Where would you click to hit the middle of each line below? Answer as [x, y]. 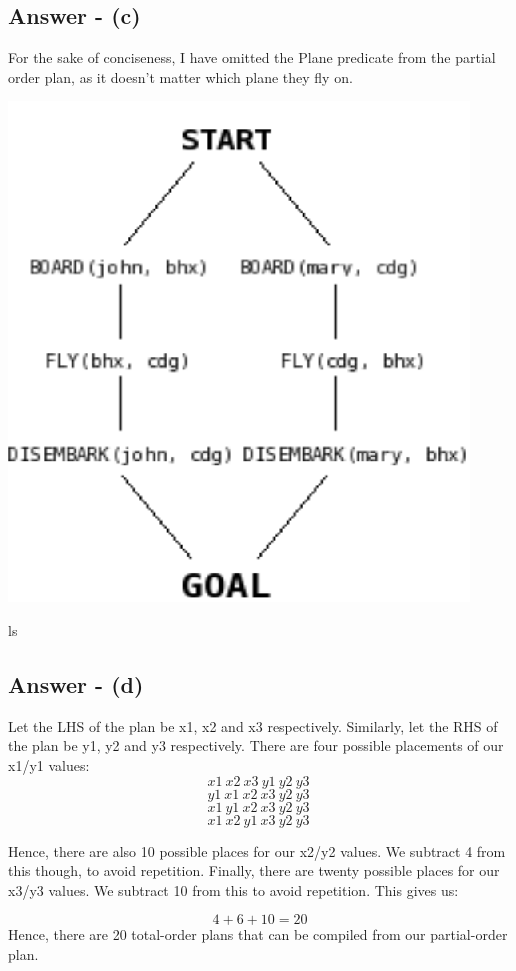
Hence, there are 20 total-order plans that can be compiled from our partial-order [258, 934]
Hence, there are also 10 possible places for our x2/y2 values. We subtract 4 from [257, 850]
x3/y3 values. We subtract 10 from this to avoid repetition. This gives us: [233, 889]
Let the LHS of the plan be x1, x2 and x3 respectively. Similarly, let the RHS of [253, 725]
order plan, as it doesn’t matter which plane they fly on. [180, 76]
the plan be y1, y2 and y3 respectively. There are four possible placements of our [256, 745]
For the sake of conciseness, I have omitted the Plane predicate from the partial [252, 57]
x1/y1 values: [49, 764]
